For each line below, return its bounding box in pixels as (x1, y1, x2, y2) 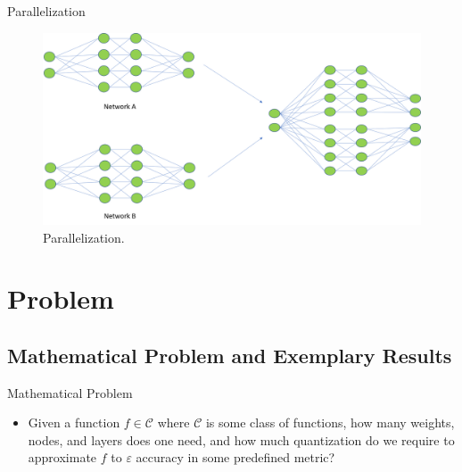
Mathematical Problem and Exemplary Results (7, 341, 452, 368)
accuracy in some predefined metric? (136, 448, 335, 467)
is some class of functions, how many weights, (205, 413, 455, 432)
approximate (28, 448, 97, 467)
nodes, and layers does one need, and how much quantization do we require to (28, 430, 455, 449)
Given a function (28, 413, 120, 432)
